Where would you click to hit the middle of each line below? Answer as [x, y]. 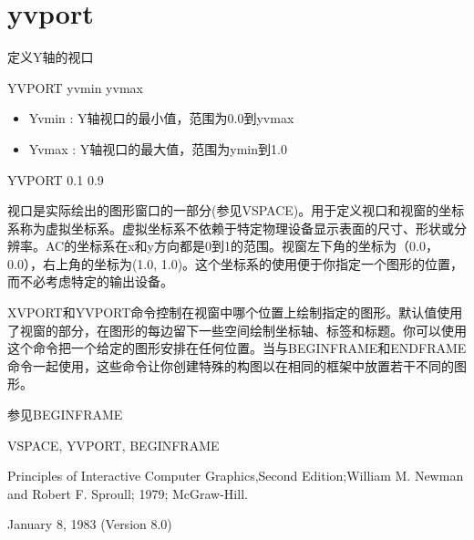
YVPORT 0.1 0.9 [56, 179]
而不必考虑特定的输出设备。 [90, 281]
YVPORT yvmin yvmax [75, 87]
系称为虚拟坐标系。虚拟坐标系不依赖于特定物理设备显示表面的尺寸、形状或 [231, 228]
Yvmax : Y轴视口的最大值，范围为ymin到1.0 [158, 148]
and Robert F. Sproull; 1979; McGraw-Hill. [128, 493]
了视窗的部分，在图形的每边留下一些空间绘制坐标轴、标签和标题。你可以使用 [237, 330]
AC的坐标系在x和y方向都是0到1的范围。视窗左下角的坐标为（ [227, 246]
